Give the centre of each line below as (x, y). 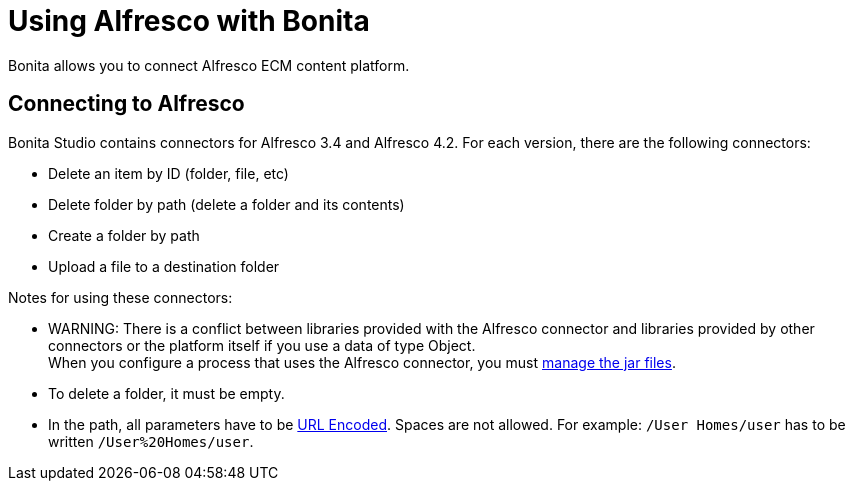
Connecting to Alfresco (126, 104)
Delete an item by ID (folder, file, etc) (168, 173)
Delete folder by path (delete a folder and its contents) (226, 204)
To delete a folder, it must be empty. (166, 393)
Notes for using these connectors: (120, 297)
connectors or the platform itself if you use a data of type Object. (262, 345)
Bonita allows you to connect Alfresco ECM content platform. (209, 65)
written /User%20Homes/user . (151, 441)
